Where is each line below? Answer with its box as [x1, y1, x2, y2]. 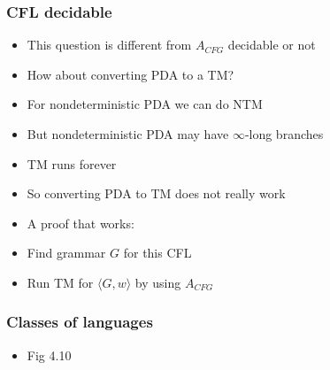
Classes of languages [6, 311, 153, 333]
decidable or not [227, 35, 316, 54]
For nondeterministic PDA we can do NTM [27, 95, 263, 113]
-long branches [244, 125, 324, 143]
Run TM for [27, 273, 94, 291]
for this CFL [123, 243, 192, 262]
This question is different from [27, 35, 192, 54]
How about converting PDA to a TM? [27, 65, 234, 83]
